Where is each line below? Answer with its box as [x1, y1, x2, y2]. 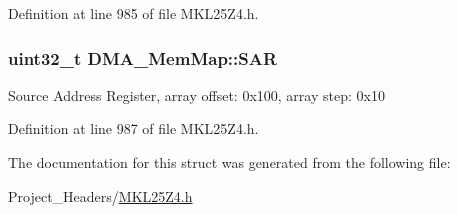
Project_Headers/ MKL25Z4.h [8, 185, 193, 206]
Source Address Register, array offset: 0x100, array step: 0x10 [8, 84, 385, 105]
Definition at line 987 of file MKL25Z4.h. [8, 118, 259, 139]
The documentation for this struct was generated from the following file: [8, 152, 451, 172]
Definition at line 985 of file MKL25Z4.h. [8, 3, 259, 23]
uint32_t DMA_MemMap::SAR [8, 45, 278, 70]
